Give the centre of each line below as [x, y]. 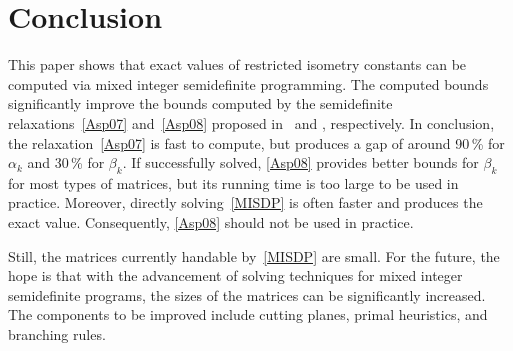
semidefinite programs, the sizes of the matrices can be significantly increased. [247, 294]
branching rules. [57, 334]
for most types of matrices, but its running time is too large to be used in [233, 182]
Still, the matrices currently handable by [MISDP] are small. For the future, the [254, 255]
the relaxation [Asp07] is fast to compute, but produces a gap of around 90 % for [256, 142]
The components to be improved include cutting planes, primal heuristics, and [248, 314]
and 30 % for [66, 162]
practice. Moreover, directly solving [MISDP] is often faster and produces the [245, 202]
